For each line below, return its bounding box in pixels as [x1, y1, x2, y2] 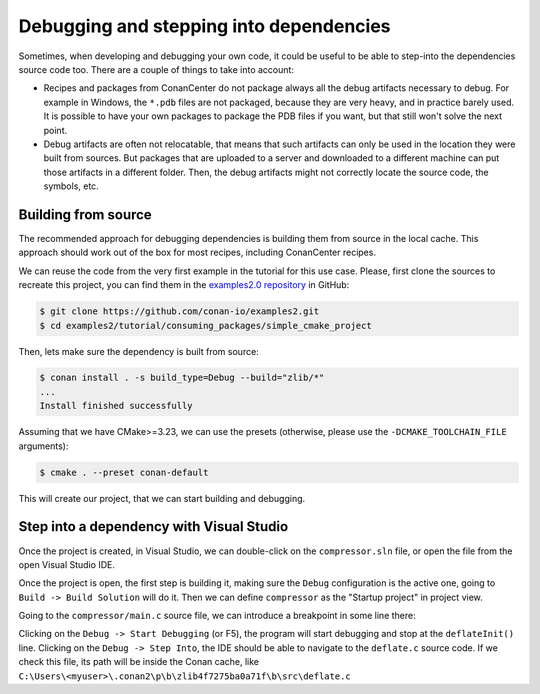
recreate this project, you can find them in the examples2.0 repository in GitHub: [18, 279, 350, 291]
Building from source [18, 206, 152, 223]
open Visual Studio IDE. [18, 558, 115, 570]
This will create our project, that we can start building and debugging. [18, 492, 306, 504]
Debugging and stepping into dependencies [18, 15, 391, 37]
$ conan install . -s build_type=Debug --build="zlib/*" [39, 372, 325, 384]
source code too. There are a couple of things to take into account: [18, 63, 295, 75]
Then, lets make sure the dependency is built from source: [18, 345, 259, 357]
